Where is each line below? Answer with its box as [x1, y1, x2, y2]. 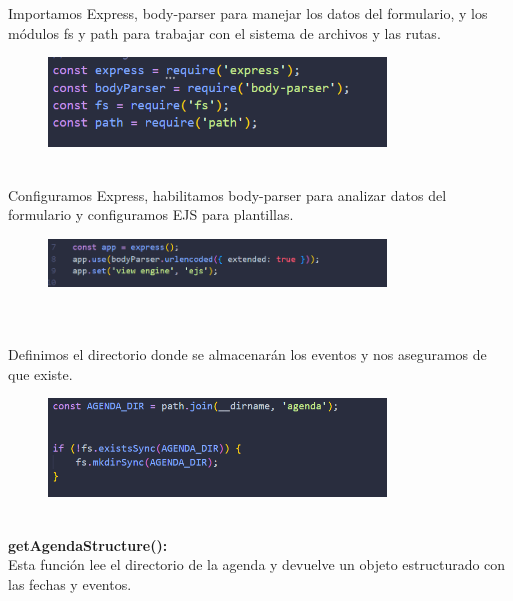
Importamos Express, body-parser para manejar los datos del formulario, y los [8, 3, 488, 23]
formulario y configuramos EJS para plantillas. [8, 204, 294, 225]
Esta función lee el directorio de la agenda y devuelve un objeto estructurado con [8, 554, 506, 575]
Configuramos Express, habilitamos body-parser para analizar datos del [8, 184, 447, 205]
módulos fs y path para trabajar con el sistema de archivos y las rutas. [8, 22, 441, 43]
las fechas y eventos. [8, 573, 132, 594]
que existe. [8, 363, 73, 384]
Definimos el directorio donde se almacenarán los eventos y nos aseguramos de [8, 344, 487, 365]
